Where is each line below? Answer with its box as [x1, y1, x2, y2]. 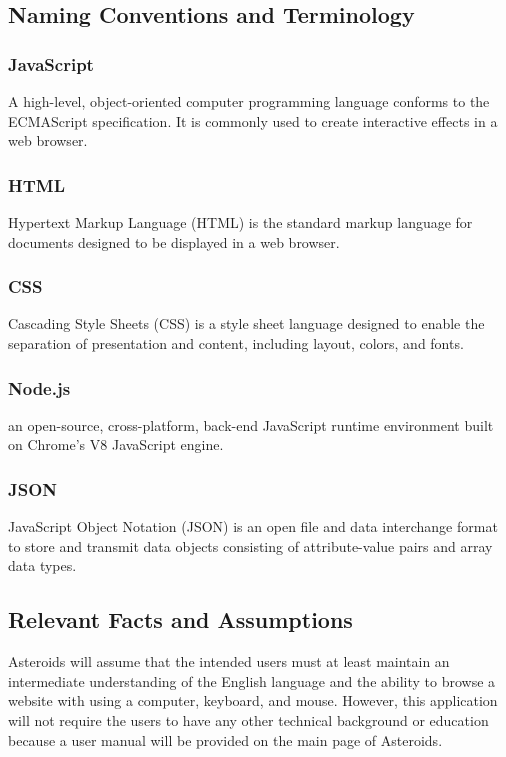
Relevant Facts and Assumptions [8, 604, 353, 635]
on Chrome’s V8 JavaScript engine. [8, 434, 224, 455]
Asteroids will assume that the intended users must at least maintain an [8, 651, 450, 672]
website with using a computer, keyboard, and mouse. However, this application [8, 690, 498, 711]
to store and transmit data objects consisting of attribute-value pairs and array [8, 535, 493, 556]
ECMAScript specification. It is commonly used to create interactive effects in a [8, 110, 498, 131]
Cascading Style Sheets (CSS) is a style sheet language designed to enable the [8, 313, 485, 334]
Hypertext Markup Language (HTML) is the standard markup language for [8, 212, 473, 232]
